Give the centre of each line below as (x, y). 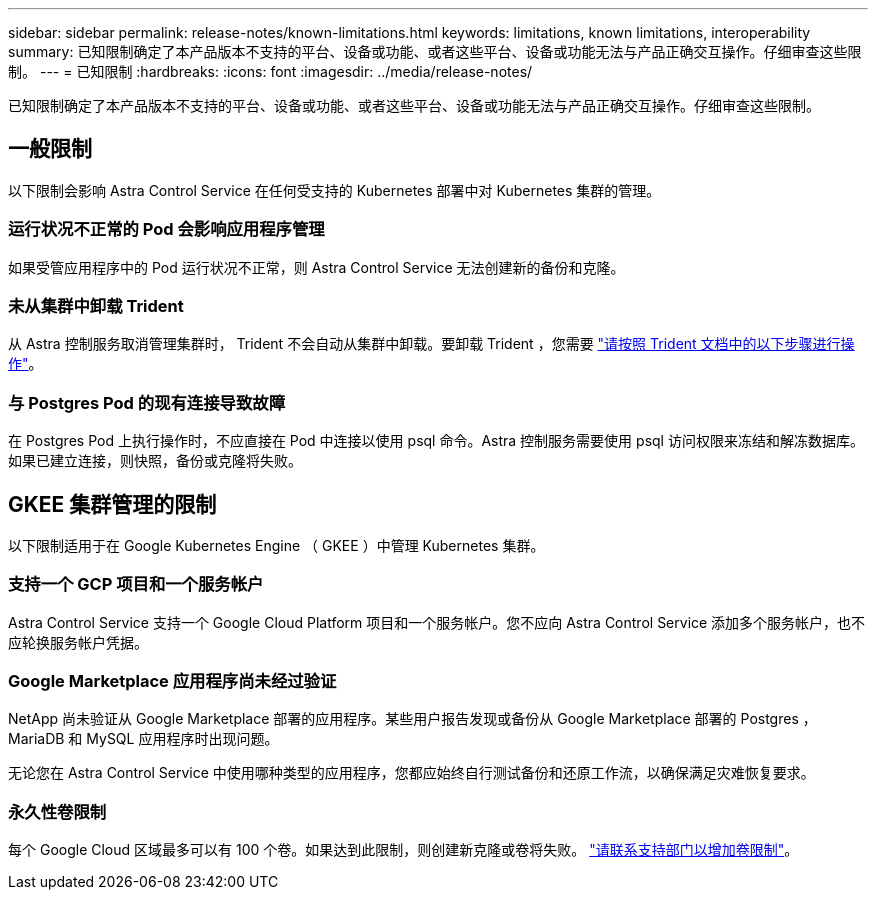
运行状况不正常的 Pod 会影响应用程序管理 (166, 229)
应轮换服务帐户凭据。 (78, 642)
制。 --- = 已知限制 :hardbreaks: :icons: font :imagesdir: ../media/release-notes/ (270, 71)
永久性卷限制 (57, 811)
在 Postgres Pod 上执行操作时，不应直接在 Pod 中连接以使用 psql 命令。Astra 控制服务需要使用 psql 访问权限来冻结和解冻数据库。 (436, 441)
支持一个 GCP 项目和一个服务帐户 (136, 584)
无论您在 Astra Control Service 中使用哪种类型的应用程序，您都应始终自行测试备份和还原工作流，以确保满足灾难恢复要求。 (411, 773)
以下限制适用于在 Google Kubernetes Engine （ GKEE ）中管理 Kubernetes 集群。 (276, 545)
